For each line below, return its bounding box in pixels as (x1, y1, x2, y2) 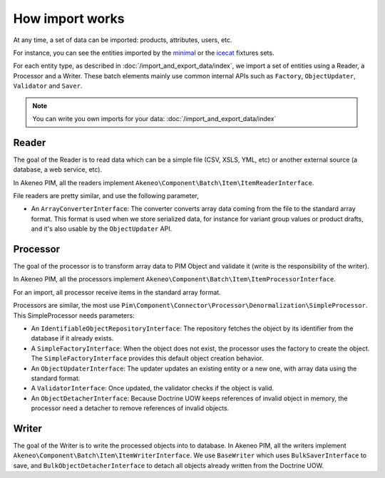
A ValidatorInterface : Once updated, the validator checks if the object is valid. (31, 384, 274, 393)
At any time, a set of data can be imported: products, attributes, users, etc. (13, 36, 232, 44)
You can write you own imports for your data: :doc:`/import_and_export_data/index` (32, 114, 277, 123)
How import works (13, 11, 125, 26)
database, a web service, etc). (13, 165, 103, 174)
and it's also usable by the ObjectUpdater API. (31, 224, 173, 233)
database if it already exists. (31, 334, 114, 343)
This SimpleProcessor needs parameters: (13, 311, 135, 320)
